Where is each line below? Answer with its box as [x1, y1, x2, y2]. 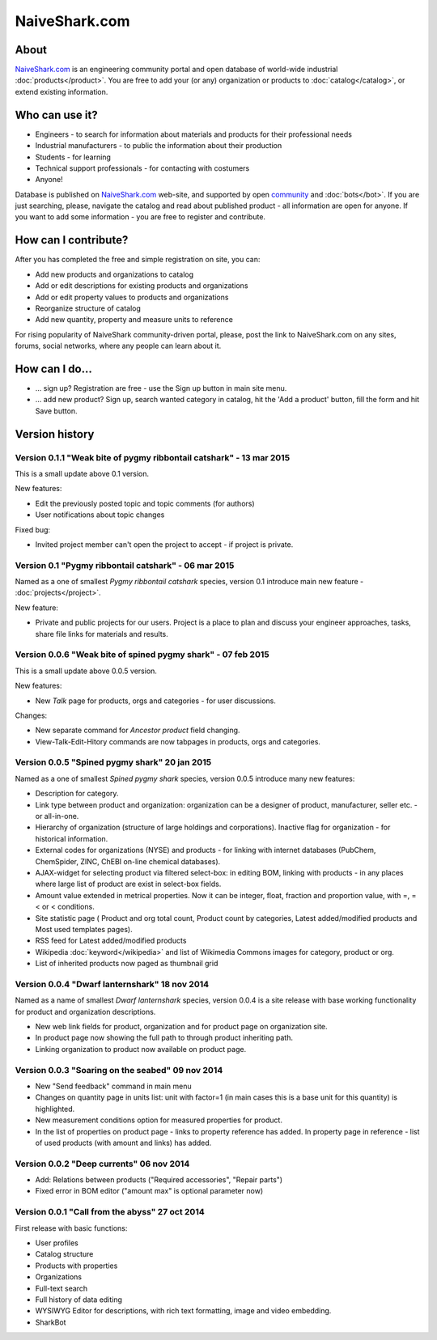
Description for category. [35, 789, 119, 799]
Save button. [35, 405, 78, 416]
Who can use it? [15, 108, 98, 121]
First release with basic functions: [15, 1223, 128, 1233]
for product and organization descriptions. [15, 1007, 156, 1016]
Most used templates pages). [35, 924, 133, 934]
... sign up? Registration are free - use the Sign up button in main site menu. [35, 384, 287, 393]
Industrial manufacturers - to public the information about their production [35, 141, 282, 151]
